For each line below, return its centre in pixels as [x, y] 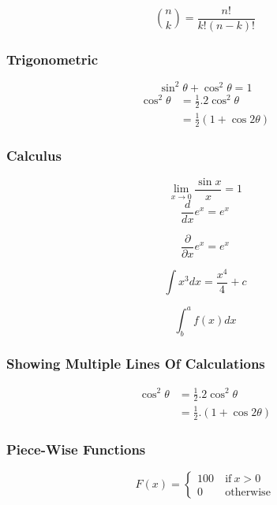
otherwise [248, 492]
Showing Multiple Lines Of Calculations [136, 363]
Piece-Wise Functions [76, 449]
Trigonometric [52, 59]
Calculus [34, 156]
